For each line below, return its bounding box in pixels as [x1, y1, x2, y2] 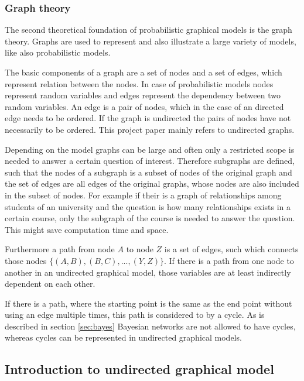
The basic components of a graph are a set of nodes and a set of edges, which [5, 66, 282, 78]
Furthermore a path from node [5, 243, 115, 255]
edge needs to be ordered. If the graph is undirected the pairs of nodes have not [5, 112, 291, 124]
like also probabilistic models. [5, 46, 111, 59]
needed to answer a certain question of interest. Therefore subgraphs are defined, [5, 155, 295, 167]
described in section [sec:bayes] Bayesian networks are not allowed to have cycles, [5, 320, 296, 332]
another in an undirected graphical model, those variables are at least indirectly [5, 266, 291, 278]
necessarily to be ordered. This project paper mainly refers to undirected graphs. [5, 123, 295, 135]
